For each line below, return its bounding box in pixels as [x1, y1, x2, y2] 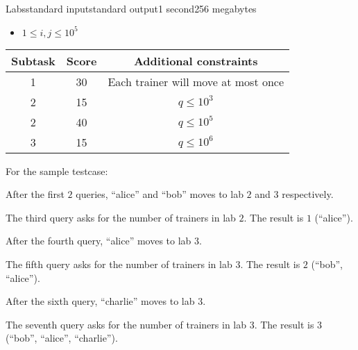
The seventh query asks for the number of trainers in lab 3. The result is [6, 317, 314, 331]
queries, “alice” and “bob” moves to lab [76, 187, 244, 201]
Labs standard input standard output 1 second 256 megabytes [6, 1, 257, 15]
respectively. [282, 187, 334, 201]
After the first [6, 187, 65, 201]
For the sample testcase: [6, 163, 108, 178]
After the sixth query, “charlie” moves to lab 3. [6, 294, 206, 308]
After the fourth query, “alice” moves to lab [6, 233, 191, 248]
